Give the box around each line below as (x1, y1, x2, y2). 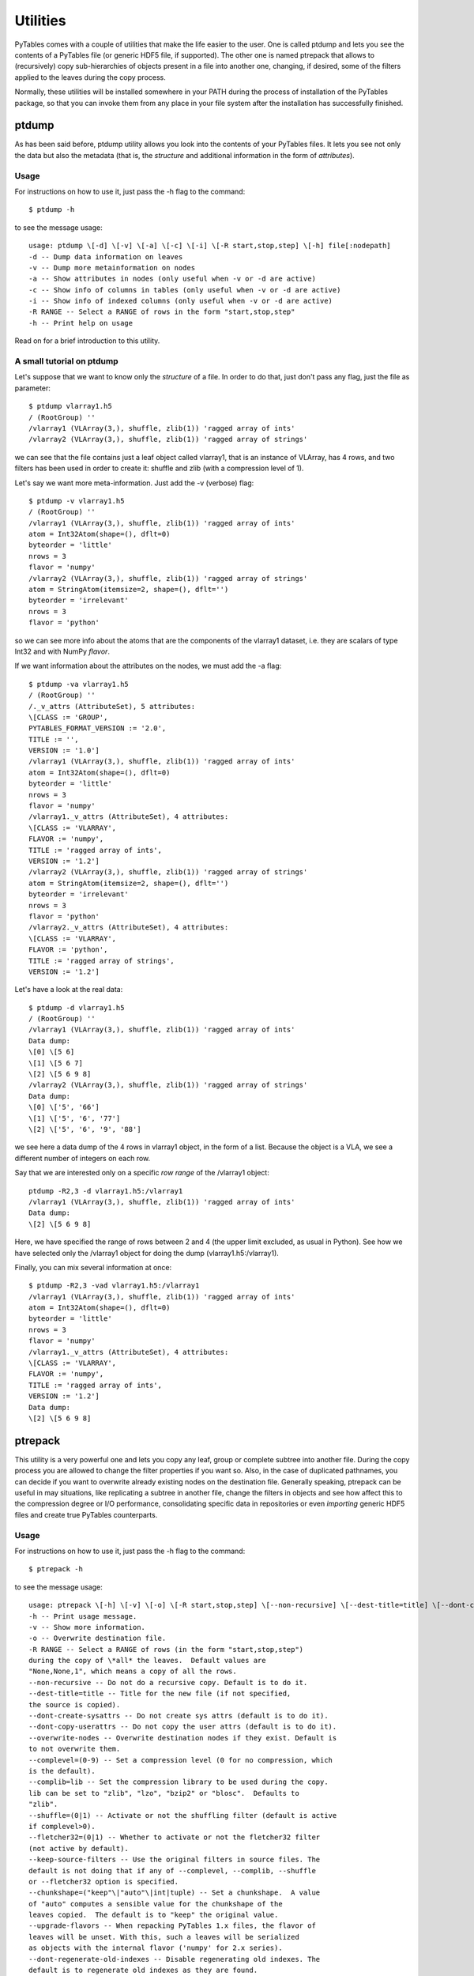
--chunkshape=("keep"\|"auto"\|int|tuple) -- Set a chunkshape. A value (28, 1888, 321, 1897)
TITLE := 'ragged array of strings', (28, 956, 175, 965)
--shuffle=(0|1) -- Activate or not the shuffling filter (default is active (28, 1811, 337, 1820)
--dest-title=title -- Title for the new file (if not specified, (28, 1689, 292, 1699)
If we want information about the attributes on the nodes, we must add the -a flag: (14, 661, 282, 671)
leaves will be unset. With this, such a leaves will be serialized (28, 1933, 299, 1941)
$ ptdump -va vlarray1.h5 (28, 680, 130, 688)
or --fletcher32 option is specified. (28, 1877, 179, 1886)
